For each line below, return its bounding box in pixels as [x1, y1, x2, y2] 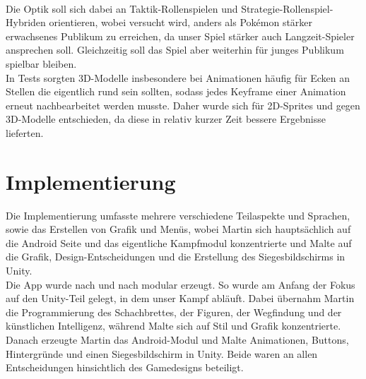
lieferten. [6, 125, 44, 140]
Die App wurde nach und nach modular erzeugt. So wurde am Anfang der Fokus [6, 277, 355, 291]
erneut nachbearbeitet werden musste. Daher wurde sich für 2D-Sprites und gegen [6, 97, 360, 112]
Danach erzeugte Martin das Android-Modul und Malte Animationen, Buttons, [6, 332, 349, 347]
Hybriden [6, 15, 46, 30]
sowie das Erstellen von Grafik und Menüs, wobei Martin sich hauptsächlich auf [6, 222, 351, 236]
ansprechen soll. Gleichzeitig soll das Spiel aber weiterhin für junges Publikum [6, 42, 344, 57]
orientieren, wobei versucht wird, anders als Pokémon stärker [49, 15, 313, 30]
